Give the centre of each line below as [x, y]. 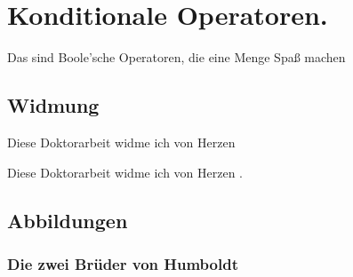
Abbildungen [68, 220]
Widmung [53, 105]
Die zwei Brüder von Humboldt [123, 263]
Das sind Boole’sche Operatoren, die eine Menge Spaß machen [176, 57]
